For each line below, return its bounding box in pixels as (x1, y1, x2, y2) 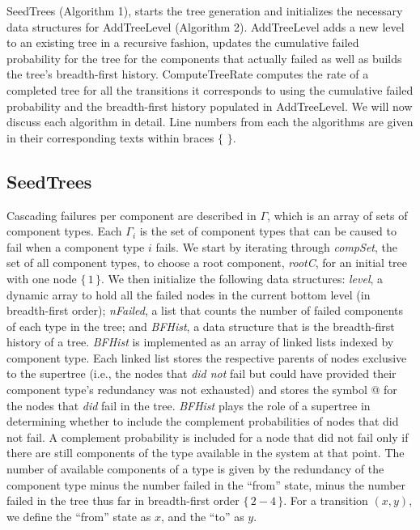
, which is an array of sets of (267, 206, 408, 223)
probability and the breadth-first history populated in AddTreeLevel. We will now (6, 97, 413, 114)
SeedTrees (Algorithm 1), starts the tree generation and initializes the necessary (6, 2, 403, 19)
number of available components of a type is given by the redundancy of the (6, 460, 384, 477)
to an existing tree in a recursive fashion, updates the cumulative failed (6, 34, 359, 51)
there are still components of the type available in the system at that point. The (6, 444, 405, 461)
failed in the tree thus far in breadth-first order (6, 492, 240, 509)
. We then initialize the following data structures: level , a (101, 269, 384, 286)
